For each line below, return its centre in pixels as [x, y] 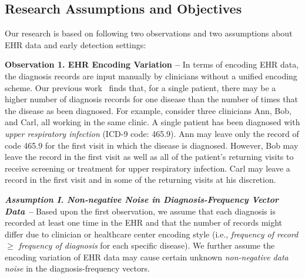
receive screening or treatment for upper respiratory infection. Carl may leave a [148, 168]
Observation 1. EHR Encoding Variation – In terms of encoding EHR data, [152, 64]
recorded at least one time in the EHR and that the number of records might [144, 222]
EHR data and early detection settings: [76, 44]
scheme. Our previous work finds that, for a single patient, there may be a [140, 87]
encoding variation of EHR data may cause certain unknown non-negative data [147, 257]
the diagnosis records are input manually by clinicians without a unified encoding [151, 76]
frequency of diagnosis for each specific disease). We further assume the [147, 245]
